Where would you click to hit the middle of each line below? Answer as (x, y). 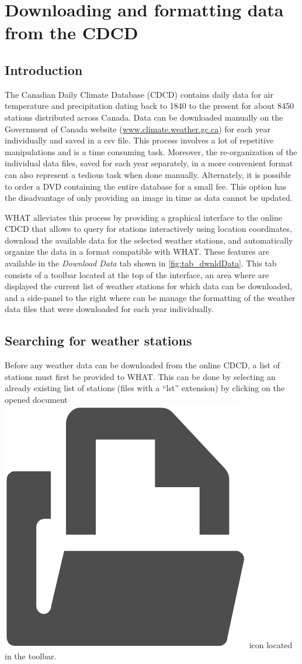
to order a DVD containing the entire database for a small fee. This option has (146, 186)
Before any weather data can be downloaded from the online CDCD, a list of (142, 365)
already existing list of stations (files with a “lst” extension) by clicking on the (145, 388)
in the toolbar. (31, 656)
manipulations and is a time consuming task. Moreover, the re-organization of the (151, 151)
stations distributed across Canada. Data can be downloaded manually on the (144, 117)
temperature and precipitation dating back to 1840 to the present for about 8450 (149, 106)
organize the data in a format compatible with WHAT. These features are (137, 251)
